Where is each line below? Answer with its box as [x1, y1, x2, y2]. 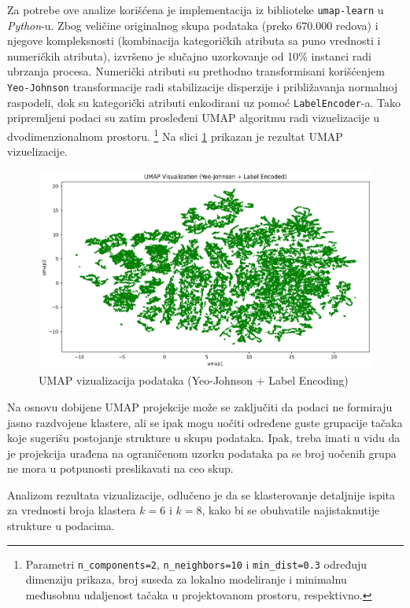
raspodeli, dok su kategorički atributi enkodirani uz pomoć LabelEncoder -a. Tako [7, 94, 401, 110]
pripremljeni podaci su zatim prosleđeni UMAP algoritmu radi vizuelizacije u [7, 109, 380, 126]
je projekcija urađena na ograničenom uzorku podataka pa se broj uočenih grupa [7, 444, 397, 461]
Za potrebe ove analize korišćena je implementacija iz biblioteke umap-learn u [7, 2, 384, 17]
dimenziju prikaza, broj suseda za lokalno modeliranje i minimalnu [25, 571, 347, 588]
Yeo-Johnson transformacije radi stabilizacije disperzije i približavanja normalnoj [7, 79, 398, 95]
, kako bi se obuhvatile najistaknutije [201, 502, 380, 518]
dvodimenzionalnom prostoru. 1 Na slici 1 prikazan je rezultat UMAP [7, 125, 343, 144]
